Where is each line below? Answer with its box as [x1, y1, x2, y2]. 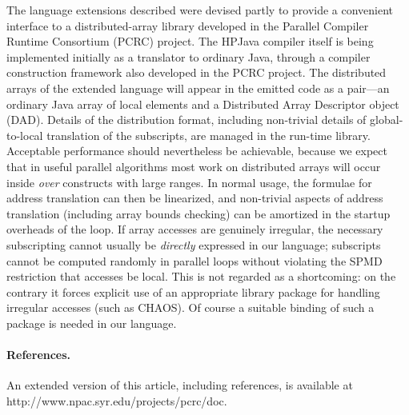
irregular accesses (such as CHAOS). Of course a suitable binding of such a [6, 299, 375, 316]
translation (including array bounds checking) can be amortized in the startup [6, 205, 391, 221]
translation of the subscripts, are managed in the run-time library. [46, 126, 371, 143]
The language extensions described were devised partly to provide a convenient [6, 2, 394, 18]
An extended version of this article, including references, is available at [6, 377, 353, 393]
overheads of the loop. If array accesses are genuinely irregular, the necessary [6, 221, 383, 237]
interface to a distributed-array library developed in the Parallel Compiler [6, 17, 369, 34]
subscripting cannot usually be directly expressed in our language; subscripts [6, 236, 381, 253]
